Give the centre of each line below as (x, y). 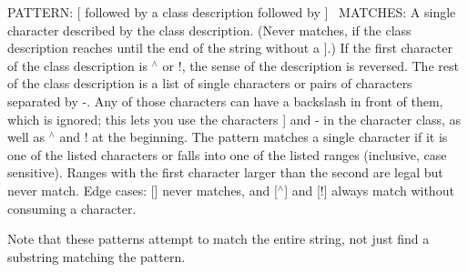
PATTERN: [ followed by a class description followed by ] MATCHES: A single (232, 12)
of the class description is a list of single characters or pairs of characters (210, 83)
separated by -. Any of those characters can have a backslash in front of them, (225, 101)
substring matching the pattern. (97, 256)
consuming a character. (72, 208)
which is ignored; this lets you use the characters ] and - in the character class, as (234, 119)
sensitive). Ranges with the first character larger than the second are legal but (225, 172)
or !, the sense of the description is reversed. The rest (310, 65)
